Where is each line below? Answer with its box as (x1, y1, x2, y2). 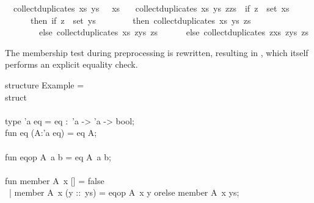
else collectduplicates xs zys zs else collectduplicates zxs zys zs (38, 26, 309, 38)
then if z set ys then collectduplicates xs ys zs (30, 13, 251, 26)
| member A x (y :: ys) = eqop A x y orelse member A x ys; (9, 186, 239, 199)
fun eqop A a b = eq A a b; (5, 150, 111, 163)
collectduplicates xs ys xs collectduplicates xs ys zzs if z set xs (13, 2, 290, 14)
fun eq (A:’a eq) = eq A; (5, 126, 97, 139)
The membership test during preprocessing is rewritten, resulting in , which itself (5, 46, 309, 59)
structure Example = (5, 78, 84, 91)
